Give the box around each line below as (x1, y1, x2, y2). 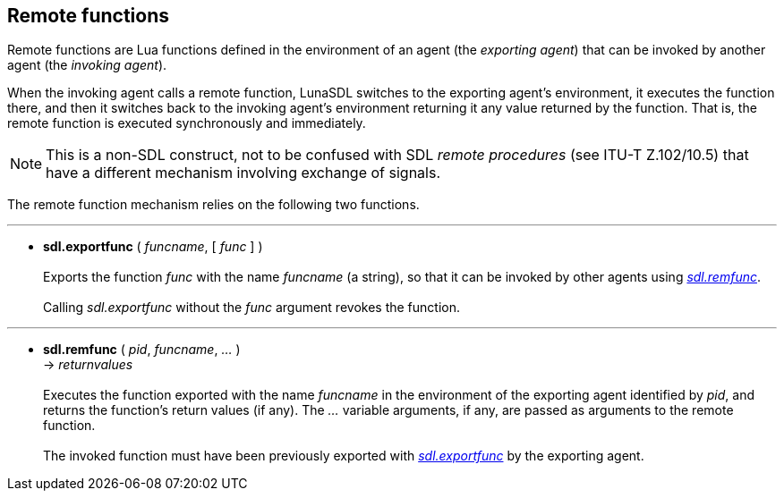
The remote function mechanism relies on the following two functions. (7, 197, 420, 213)
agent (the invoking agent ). (7, 57, 167, 73)
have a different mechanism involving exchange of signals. (46, 164, 440, 182)
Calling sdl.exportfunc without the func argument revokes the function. (43, 300, 461, 316)
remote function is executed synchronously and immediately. (7, 115, 366, 131)
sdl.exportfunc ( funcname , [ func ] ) (43, 239, 263, 255)
